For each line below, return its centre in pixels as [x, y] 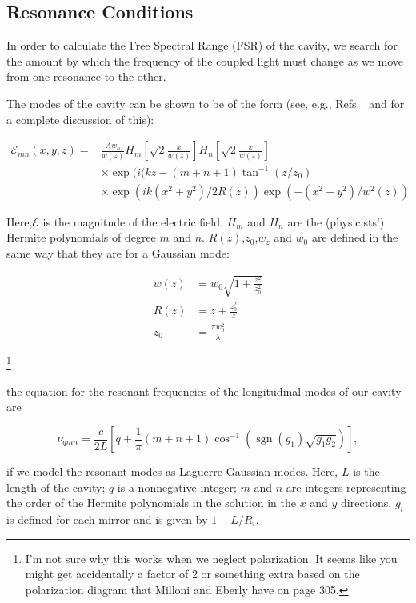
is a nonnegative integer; [177, 487]
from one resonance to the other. [86, 76]
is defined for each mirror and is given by [107, 519]
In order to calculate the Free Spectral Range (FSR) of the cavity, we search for [202, 45]
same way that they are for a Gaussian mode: [118, 252]
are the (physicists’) [336, 221]
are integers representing [346, 487]
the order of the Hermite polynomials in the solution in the [151, 503]
